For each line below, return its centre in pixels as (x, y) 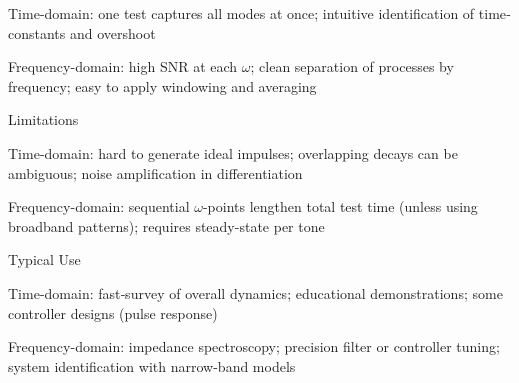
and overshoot (112, 32)
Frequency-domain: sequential (99, 206)
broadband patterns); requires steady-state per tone (166, 225)
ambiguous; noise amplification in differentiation (155, 172)
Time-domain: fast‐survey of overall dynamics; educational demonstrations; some (255, 292)
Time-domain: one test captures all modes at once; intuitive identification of (241, 13)
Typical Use (44, 259)
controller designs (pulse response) (113, 312)
